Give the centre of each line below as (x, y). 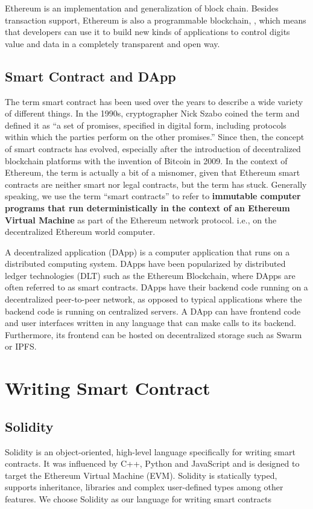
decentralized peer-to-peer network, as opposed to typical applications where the (153, 299)
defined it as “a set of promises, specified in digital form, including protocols (146, 125)
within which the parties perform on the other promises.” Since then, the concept (155, 137)
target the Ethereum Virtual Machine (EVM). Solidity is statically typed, (141, 475)
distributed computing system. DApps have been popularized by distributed (145, 264)
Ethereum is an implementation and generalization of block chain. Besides (142, 8)
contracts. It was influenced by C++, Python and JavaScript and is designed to (152, 463)
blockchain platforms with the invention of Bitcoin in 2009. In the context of (146, 160)
